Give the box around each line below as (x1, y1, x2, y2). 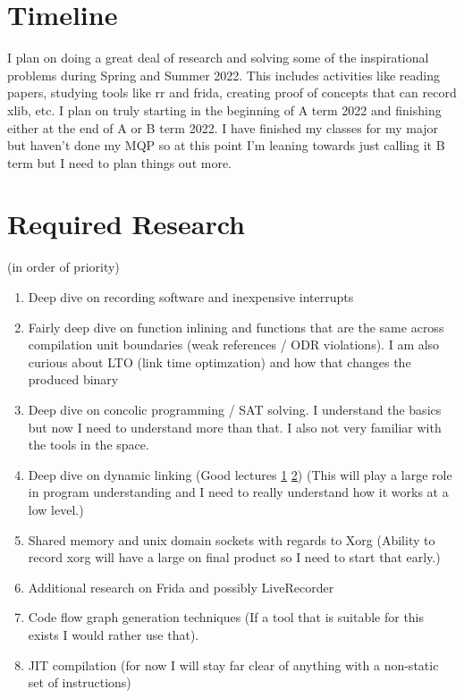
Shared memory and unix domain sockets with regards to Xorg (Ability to (28, 530, 435, 549)
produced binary (28, 370, 119, 389)
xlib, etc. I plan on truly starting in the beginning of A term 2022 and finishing (7, 100, 442, 119)
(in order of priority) (7, 257, 120, 276)
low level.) (28, 500, 84, 518)
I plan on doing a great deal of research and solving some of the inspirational (7, 48, 429, 67)
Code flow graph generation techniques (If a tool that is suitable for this (28, 608, 425, 627)
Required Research (7, 206, 246, 242)
